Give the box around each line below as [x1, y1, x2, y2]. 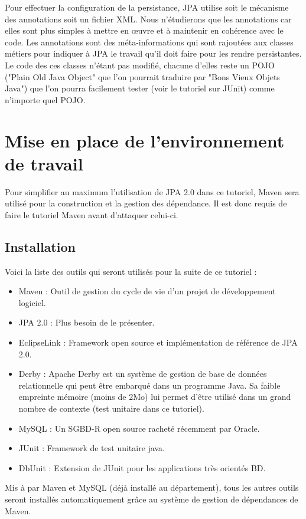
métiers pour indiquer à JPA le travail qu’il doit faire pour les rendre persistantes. [5, 47, 302, 60]
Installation [5, 237, 76, 255]
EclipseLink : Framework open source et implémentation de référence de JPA [18, 336, 298, 349]
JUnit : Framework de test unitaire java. [18, 442, 165, 454]
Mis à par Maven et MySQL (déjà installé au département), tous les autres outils [5, 481, 299, 494]
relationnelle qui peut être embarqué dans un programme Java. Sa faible [18, 379, 281, 391]
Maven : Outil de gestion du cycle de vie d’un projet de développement [18, 285, 276, 297]
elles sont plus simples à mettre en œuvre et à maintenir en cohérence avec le [5, 24, 284, 37]
